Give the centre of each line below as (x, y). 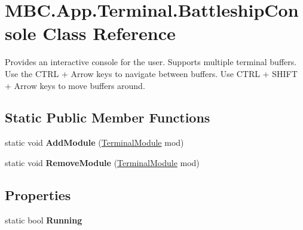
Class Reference (109, 33)
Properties (38, 194)
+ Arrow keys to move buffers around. (75, 85)
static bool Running (44, 220)
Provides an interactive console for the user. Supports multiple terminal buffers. (151, 62)
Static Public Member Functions (108, 117)
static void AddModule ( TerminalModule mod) (94, 142)
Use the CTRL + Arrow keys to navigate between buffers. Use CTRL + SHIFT (151, 73)
